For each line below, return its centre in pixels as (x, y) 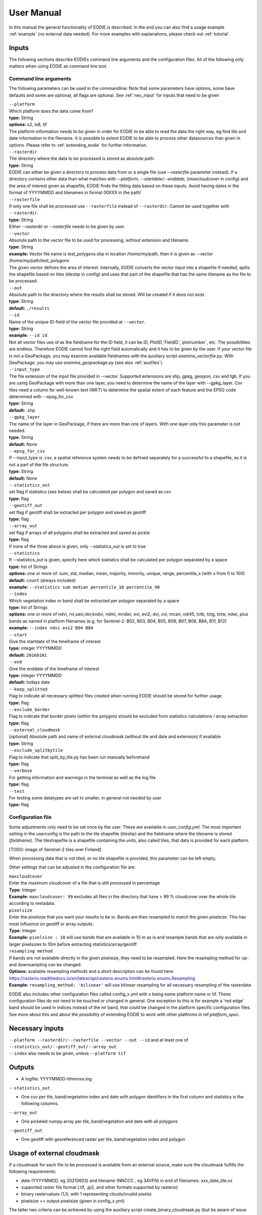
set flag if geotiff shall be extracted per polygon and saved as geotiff (78, 512)
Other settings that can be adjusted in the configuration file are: (72, 867)
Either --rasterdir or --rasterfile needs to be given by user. (67, 226)
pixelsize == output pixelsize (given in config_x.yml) (73, 1201)
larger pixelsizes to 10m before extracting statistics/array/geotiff (73, 944)
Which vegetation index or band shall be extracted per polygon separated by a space (94, 601)
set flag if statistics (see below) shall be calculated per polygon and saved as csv (90, 492)
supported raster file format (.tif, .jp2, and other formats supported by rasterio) (99, 1187)
